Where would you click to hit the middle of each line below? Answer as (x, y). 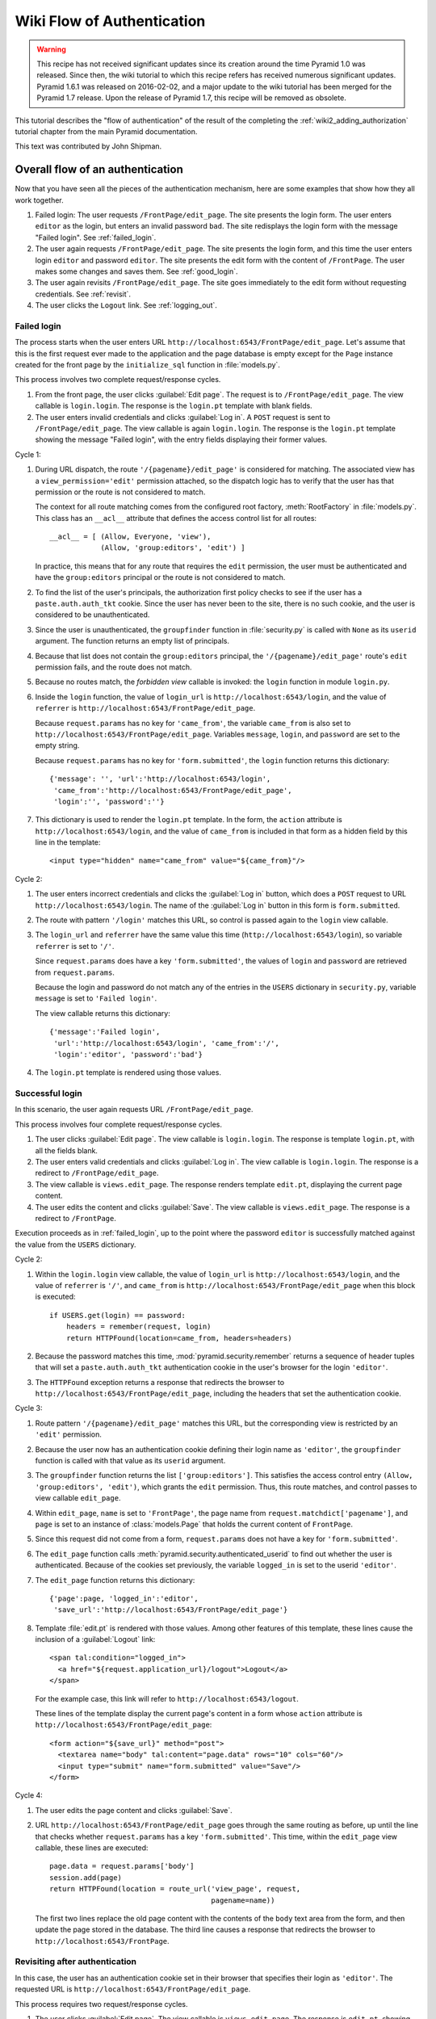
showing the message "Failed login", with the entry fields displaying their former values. (181, 439)
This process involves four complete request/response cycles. (118, 1124)
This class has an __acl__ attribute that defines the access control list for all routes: (176, 518)
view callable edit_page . (78, 1498)
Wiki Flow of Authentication (110, 21)
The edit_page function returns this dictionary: (115, 1580)
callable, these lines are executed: (92, 1847)
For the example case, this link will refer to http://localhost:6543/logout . (167, 1698)
